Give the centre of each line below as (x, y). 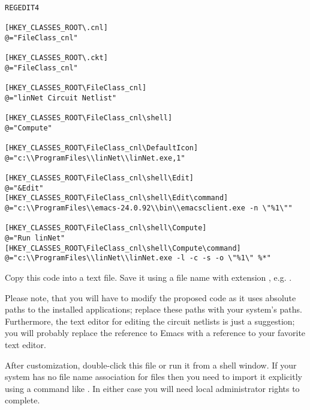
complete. (22, 400)
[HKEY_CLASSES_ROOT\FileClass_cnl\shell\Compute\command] (123, 248)
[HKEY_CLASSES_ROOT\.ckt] (56, 58)
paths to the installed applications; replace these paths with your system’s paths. (154, 309)
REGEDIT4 (22, 8)
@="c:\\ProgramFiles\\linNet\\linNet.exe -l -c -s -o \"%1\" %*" (138, 258)
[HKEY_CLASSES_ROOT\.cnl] (56, 28)
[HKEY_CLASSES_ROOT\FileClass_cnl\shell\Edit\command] (117, 198)
